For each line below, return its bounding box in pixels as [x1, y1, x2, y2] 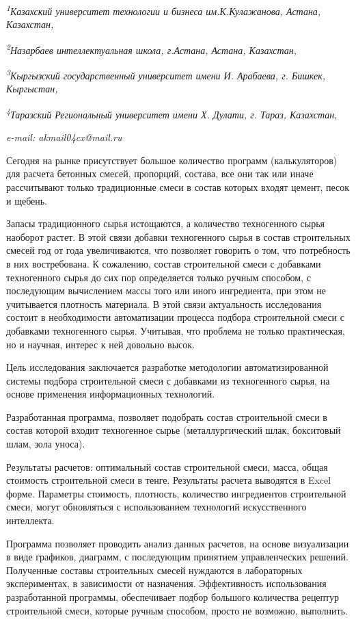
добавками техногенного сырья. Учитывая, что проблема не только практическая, [6, 323, 345, 337]
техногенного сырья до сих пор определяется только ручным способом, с [6, 270, 311, 284]
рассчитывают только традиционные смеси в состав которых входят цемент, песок [6, 179, 350, 194]
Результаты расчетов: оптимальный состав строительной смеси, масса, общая [6, 459, 328, 474]
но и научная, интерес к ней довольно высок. [6, 337, 195, 351]
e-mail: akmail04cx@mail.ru [6, 130, 122, 144]
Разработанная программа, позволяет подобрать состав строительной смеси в [6, 409, 327, 424]
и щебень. [6, 193, 48, 207]
